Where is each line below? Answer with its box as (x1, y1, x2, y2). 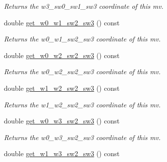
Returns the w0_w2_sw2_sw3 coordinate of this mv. (4, 66, 161, 77)
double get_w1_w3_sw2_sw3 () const (4, 148, 120, 159)
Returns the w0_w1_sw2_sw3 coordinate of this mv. (4, 34, 161, 44)
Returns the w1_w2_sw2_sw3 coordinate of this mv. (4, 99, 161, 109)
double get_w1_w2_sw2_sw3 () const (4, 82, 120, 93)
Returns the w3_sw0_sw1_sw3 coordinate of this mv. (4, 1, 164, 11)
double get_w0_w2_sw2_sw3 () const (4, 50, 120, 60)
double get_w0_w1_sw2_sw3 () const (4, 17, 120, 27)
